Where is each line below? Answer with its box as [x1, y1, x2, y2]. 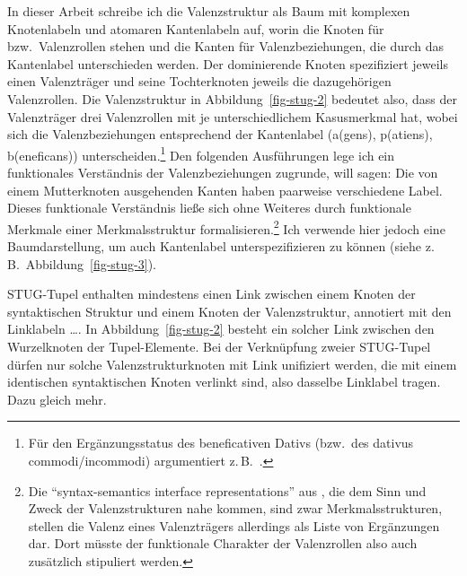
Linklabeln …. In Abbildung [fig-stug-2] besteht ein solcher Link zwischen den [7, 319, 435, 338]
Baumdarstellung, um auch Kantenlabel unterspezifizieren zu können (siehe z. [7, 237, 435, 256]
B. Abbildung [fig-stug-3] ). [7, 254, 156, 273]
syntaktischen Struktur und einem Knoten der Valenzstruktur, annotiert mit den [7, 301, 452, 320]
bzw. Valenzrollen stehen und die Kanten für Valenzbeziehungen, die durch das [7, 37, 445, 56]
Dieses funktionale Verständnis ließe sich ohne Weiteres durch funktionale [7, 198, 411, 217]
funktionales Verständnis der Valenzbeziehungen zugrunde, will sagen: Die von [7, 163, 438, 181]
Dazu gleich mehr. [7, 389, 107, 408]
